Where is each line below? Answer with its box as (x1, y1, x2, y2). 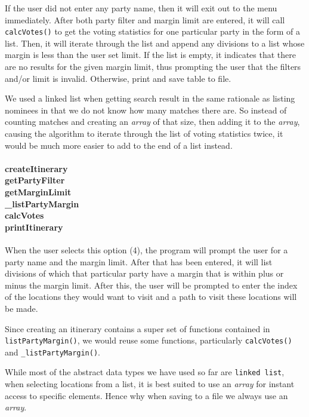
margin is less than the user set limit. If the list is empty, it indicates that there (5, 48, 296, 61)
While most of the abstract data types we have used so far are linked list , (5, 366, 285, 378)
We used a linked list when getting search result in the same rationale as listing (5, 92, 295, 105)
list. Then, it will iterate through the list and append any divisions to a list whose (5, 36, 305, 49)
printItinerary (5, 220, 63, 233)
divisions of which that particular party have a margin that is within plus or (5, 267, 284, 280)
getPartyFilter (5, 174, 65, 186)
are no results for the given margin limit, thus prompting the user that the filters (5, 60, 301, 73)
